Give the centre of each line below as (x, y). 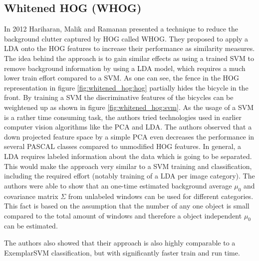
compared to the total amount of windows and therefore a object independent (123, 215)
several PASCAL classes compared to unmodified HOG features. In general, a (123, 146)
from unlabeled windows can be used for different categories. (161, 196)
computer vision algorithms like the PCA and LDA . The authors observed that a (128, 127)
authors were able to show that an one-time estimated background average (118, 185)
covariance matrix (31, 196)
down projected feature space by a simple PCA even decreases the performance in (129, 136)
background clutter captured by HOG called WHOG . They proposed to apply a (126, 38)
